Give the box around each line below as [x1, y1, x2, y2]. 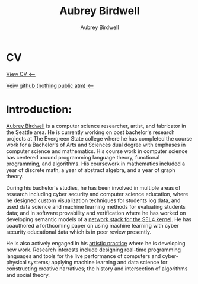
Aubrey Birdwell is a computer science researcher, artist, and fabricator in [6, 122, 187, 129]
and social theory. [6, 271, 50, 278]
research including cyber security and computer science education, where [6, 190, 189, 197]
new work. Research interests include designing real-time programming [6, 246, 181, 253]
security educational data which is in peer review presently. [6, 228, 152, 235]
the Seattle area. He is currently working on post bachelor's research [6, 129, 175, 136]
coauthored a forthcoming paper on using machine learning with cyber [6, 222, 179, 229]
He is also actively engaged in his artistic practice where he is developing [6, 240, 186, 247]
